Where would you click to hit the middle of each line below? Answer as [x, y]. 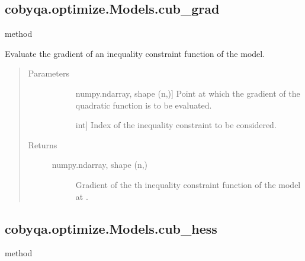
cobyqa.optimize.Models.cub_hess [111, 228]
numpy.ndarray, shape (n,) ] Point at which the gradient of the [188, 93]
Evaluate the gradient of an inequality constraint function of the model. [135, 53]
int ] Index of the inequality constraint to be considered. [176, 125]
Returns [43, 144]
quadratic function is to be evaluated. [144, 105]
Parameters [49, 73]
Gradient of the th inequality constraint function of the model [188, 184]
